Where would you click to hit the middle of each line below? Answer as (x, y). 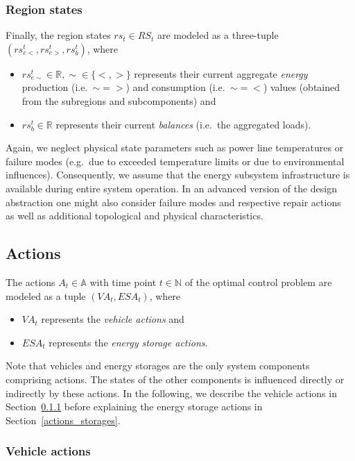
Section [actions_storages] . (63, 420)
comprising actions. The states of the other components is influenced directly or (175, 379)
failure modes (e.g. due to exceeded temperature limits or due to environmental (175, 161)
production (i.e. (55, 87)
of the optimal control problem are (258, 282)
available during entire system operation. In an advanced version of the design (172, 188)
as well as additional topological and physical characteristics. (135, 216)
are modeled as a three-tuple (218, 35)
